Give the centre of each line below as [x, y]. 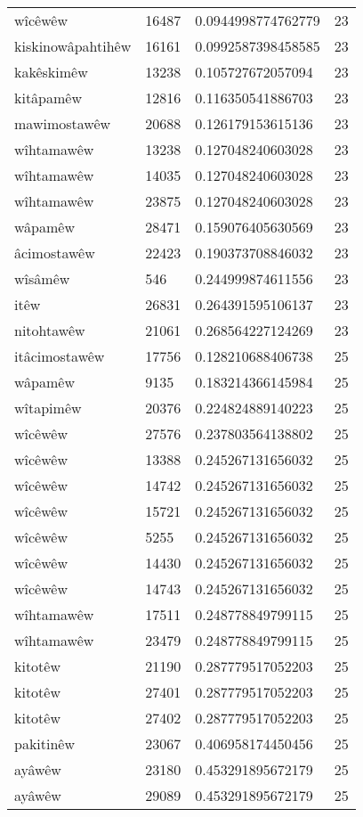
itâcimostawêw [60, 356]
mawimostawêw [63, 123]
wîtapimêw [48, 408]
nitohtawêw [50, 330]
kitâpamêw [48, 98]
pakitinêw [45, 743]
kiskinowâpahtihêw [73, 46]
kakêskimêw [51, 72]
